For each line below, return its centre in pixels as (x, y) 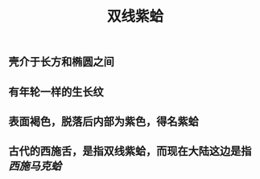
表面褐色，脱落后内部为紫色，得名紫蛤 (103, 121)
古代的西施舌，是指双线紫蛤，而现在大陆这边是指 (130, 151)
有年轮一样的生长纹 (56, 92)
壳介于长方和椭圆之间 (61, 62)
